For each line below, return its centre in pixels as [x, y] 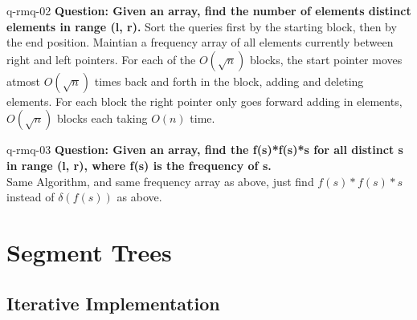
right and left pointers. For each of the [101, 59]
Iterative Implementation [113, 303]
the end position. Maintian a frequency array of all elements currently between [200, 42]
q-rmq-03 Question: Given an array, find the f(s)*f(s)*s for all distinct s [205, 150]
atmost [24, 81]
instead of [31, 197]
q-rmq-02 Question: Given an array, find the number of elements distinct [209, 10]
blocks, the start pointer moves [326, 59]
